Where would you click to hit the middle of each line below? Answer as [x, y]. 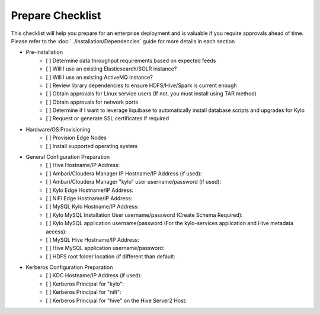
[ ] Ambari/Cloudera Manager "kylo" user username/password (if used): [134, 182]
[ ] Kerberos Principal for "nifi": [84, 292]
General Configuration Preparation [68, 157]
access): [56, 232]
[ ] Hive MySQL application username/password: [105, 248]
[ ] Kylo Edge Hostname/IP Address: [90, 190]
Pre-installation [44, 52]
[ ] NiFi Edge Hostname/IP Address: [89, 198]
